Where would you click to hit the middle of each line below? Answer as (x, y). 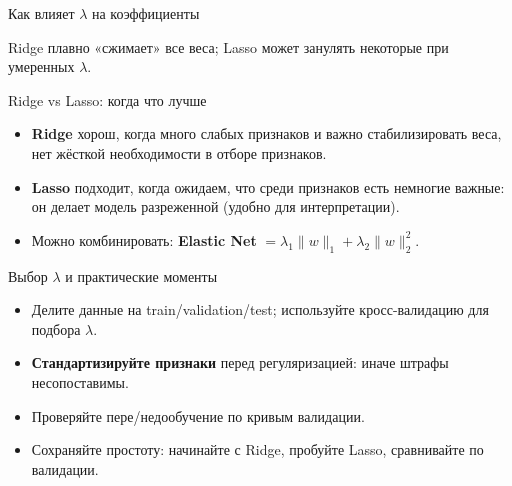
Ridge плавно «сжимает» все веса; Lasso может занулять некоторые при (228, 46)
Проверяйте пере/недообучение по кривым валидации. (198, 415)
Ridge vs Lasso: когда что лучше (107, 99)
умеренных (41, 66)
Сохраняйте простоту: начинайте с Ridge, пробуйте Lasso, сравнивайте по (257, 449)
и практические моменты (141, 275)
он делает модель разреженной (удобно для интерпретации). (215, 206)
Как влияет (41, 13)
